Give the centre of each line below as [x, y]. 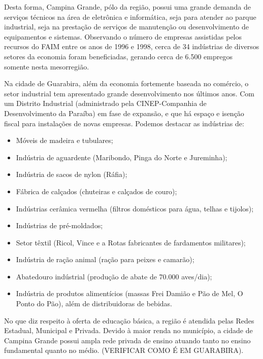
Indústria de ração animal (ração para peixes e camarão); [105, 259]
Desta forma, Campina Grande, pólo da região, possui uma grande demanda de [128, 7]
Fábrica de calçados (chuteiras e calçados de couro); [96, 191]
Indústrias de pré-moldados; [59, 225]
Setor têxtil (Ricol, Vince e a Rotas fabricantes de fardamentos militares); [131, 242]
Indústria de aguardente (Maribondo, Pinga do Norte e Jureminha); [122, 157]
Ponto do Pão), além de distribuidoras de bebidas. [94, 303]
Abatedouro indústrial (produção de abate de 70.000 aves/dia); [114, 276]
